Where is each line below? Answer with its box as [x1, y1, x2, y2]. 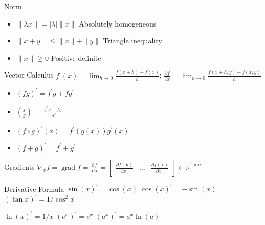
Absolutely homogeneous [79, 18, 157, 29]
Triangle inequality [103, 35, 162, 46]
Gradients [4, 161, 35, 172]
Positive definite [51, 52, 101, 63]
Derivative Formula [4, 183, 64, 194]
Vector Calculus [4, 69, 54, 80]
